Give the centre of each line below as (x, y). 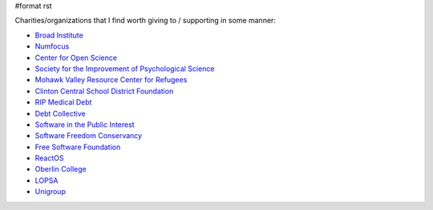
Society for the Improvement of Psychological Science (125, 69)
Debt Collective (60, 113)
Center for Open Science (76, 57)
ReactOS (49, 158)
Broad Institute (59, 35)
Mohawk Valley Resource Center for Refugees (111, 80)
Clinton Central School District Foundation (104, 91)
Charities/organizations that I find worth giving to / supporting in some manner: (146, 21)
